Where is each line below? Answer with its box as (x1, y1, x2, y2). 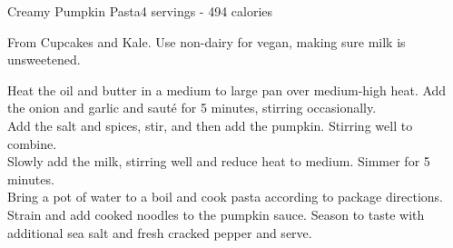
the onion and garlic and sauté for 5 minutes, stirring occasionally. (7, 98, 377, 117)
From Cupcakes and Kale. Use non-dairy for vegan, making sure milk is (7, 32, 406, 51)
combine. (7, 134, 57, 153)
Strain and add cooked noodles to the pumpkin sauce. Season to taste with (7, 204, 425, 223)
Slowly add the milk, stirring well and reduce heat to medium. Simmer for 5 (7, 152, 430, 171)
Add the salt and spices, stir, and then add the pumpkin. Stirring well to (7, 115, 413, 134)
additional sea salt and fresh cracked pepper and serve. (7, 223, 312, 242)
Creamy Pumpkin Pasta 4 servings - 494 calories (7, 2, 273, 20)
